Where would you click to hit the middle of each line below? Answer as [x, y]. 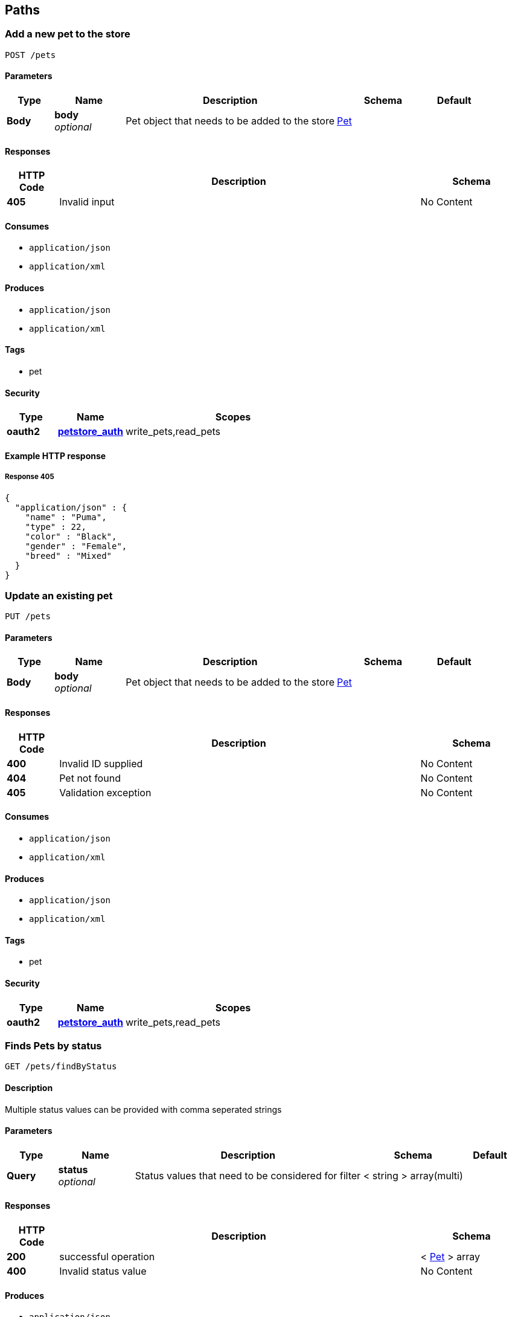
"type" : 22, [56, 526]
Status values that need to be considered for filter [248, 1175]
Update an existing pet [59, 595]
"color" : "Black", [71, 536]
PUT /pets [28, 617]
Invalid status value [103, 1271]
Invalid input [87, 202]
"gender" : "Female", [76, 546]
